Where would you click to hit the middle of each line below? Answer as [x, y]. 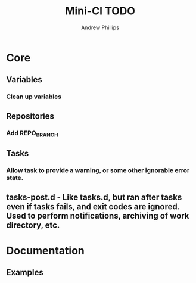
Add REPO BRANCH [32, 133]
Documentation [46, 251]
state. [15, 178]
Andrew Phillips [100, 27]
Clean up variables [34, 97]
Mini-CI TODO [100, 11]
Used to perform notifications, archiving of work [98, 216]
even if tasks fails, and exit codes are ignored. [93, 206]
